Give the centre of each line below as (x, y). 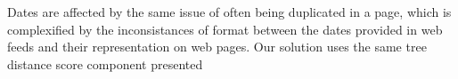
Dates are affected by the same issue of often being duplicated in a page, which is (229, 12)
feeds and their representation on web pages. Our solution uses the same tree (217, 47)
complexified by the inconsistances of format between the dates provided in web (225, 29)
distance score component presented (105, 63)
